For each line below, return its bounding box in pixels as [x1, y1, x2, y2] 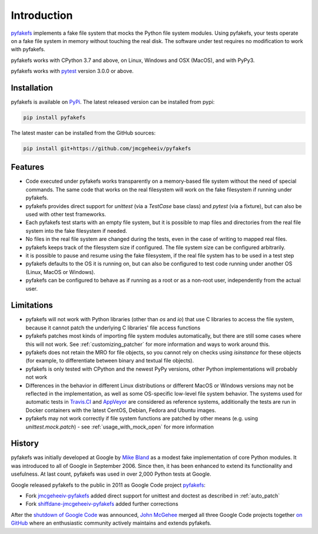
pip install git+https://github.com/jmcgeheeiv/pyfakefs [23, 145, 191, 151]
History [11, 439, 39, 449]
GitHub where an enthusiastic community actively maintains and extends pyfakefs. [11, 519, 212, 527]
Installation [11, 83, 53, 93]
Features [11, 162, 44, 172]
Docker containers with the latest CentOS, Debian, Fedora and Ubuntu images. [25, 407, 217, 414]
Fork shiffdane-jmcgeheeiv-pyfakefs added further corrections [25, 500, 179, 507]
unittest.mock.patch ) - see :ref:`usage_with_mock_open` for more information [25, 423, 214, 430]
